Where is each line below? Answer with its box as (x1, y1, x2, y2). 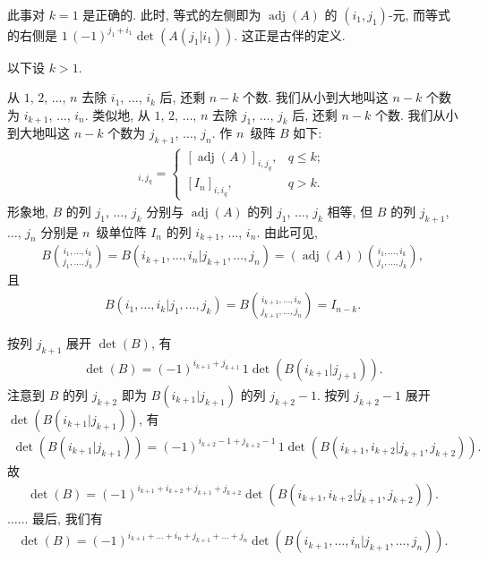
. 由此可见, (256, 222, 318, 241)
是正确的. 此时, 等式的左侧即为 (82, 5, 261, 23)
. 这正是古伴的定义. (234, 25, 346, 44)
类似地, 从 (92, 105, 150, 123)
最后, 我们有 (32, 508, 103, 527)
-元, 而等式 (388, 5, 451, 23)
